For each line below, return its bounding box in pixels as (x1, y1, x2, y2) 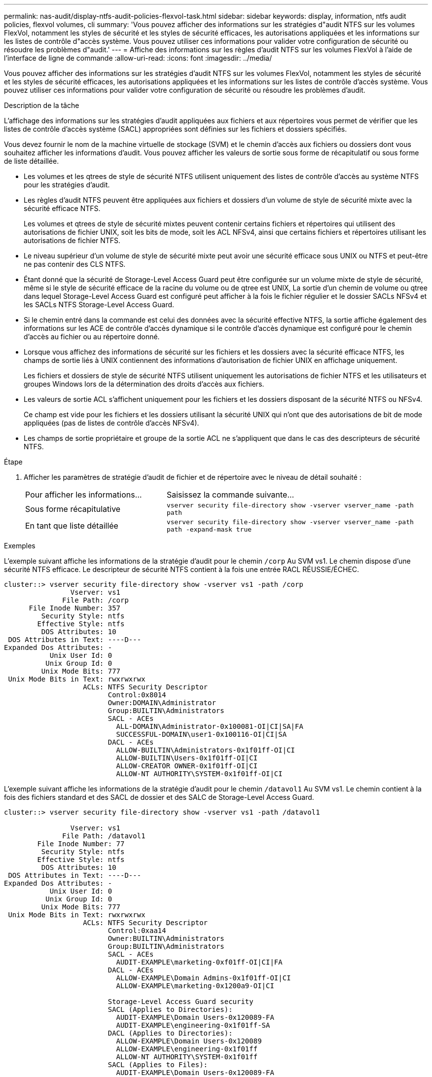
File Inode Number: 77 (37, 840, 125, 848)
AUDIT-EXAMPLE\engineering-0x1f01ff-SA (116, 1021, 270, 1029)
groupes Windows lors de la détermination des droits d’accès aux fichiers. (24, 380, 264, 388)
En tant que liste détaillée (25, 521, 118, 531)
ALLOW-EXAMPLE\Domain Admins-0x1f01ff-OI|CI (116, 974, 291, 982)
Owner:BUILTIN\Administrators (108, 934, 224, 942)
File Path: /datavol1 (62, 832, 145, 840)
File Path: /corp (62, 596, 129, 604)
